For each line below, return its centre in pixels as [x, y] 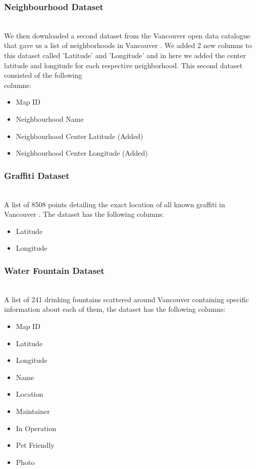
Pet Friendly [35, 445]
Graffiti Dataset [37, 175]
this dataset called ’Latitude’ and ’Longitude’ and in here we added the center [125, 55]
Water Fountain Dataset [54, 270]
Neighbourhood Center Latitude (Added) [80, 136]
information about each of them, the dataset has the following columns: [115, 309]
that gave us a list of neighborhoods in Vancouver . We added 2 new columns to [128, 45]
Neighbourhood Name [50, 119]
